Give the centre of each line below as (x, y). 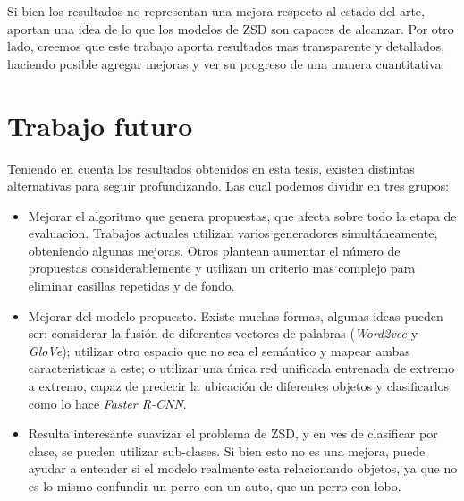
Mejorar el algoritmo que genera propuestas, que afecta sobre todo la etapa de (242, 215)
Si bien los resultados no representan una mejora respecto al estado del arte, (216, 11)
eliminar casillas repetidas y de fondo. (131, 286)
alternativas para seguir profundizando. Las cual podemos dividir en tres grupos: (228, 186)
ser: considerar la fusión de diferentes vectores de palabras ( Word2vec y (223, 333)
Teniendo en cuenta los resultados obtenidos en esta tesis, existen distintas (211, 168)
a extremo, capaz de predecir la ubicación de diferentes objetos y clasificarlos (239, 386)
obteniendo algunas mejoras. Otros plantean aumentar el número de (214, 250)
